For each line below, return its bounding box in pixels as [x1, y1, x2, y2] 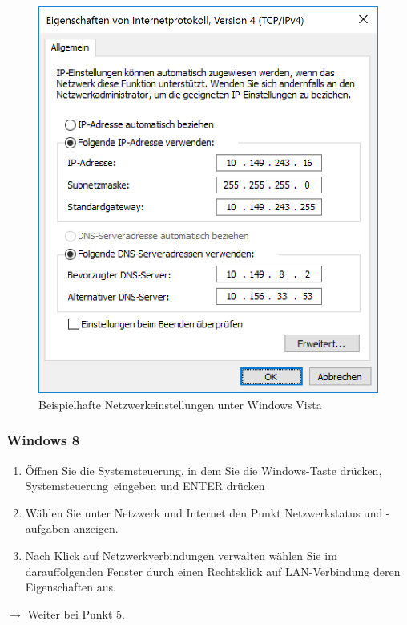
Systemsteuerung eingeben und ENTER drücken [25, 477, 265, 494]
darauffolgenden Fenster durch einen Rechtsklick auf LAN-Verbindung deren [25, 562, 401, 579]
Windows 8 [6, 430, 80, 450]
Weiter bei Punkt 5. [27, 605, 125, 622]
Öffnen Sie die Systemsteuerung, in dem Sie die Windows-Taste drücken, [25, 461, 382, 478]
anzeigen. [73, 520, 119, 537]
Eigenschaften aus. [25, 578, 116, 595]
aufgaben [25, 520, 71, 537]
